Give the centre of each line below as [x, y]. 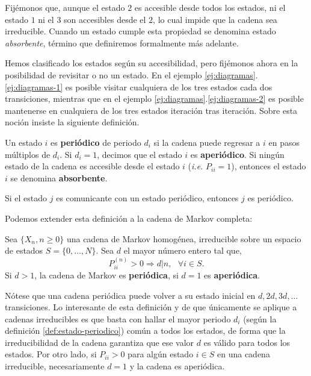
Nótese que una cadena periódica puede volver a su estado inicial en [130, 295]
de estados [24, 250]
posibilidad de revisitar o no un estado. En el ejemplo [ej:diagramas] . [131, 74]
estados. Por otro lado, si [51, 354]
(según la [260, 318]
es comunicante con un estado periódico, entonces [147, 198]
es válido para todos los [247, 342]
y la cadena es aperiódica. [177, 366]
